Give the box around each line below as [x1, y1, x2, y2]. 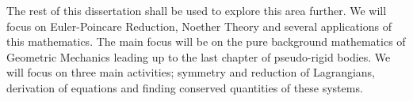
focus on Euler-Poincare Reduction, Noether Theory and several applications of [6, 17, 392, 34]
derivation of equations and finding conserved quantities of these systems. [6, 79, 363, 95]
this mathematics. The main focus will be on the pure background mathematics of [6, 33, 406, 50]
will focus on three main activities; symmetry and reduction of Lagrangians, [6, 64, 376, 80]
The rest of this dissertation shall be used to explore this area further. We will [6, 2, 387, 18]
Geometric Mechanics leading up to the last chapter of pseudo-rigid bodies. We [6, 48, 391, 65]
